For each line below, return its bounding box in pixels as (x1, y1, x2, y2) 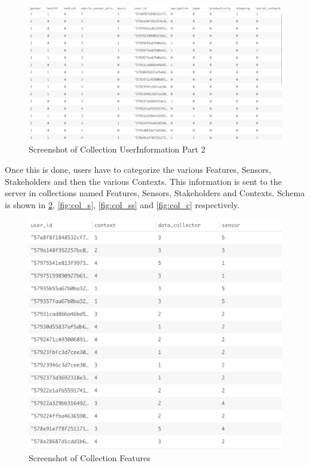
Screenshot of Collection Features (29, 451, 151, 464)
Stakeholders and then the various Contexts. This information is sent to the (5, 175, 282, 187)
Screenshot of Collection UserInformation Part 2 (29, 143, 205, 156)
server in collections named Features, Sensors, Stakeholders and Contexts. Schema (5, 187, 305, 199)
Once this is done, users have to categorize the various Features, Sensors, (5, 163, 271, 175)
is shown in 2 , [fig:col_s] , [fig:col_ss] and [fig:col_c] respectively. (5, 198, 240, 211)
